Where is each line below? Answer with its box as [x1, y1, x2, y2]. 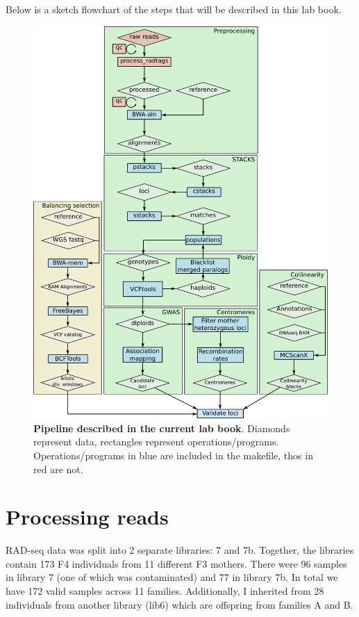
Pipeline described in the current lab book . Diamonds [33, 420, 290, 435]
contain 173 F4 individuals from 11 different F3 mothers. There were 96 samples [6, 556, 347, 570]
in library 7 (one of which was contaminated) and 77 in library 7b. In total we [6, 570, 338, 584]
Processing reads [6, 502, 169, 531]
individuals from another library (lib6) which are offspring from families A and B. [6, 597, 353, 611]
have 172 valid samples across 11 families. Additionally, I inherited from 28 [6, 584, 324, 598]
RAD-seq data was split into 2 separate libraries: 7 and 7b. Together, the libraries [6, 543, 354, 557]
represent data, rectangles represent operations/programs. [33, 434, 279, 449]
